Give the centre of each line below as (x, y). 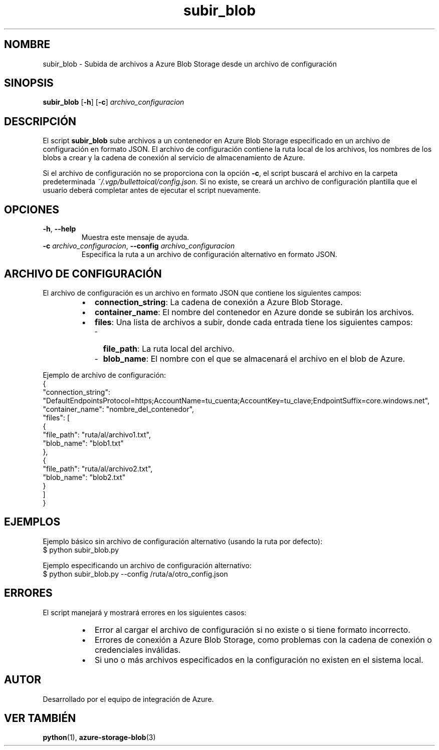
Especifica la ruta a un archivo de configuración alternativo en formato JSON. (209, 255)
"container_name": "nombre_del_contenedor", (119, 409)
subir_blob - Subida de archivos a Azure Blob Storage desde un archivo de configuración (190, 64)
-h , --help (59, 229)
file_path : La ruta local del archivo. (169, 348)
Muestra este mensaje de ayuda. (135, 237)
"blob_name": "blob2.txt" (84, 477)
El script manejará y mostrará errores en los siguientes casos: (145, 612)
